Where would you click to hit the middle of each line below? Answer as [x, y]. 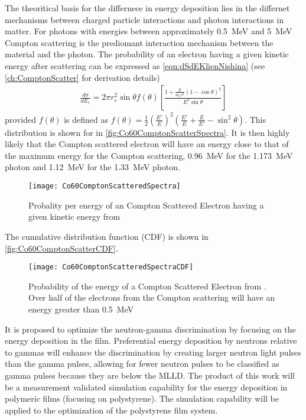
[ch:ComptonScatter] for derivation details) [82, 77]
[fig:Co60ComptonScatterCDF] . [61, 248]
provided [20, 119]
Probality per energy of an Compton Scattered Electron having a [146, 205]
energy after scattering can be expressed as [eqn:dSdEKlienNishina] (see [135, 65]
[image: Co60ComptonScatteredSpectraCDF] [111, 267]
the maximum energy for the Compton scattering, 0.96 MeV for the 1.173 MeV [149, 155]
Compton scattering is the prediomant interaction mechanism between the [139, 42]
